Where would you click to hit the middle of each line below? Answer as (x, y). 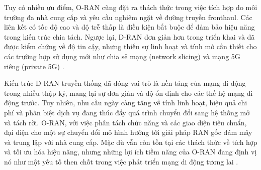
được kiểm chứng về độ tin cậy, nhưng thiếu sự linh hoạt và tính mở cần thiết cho (130, 46)
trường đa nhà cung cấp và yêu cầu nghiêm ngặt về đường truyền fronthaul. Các (128, 17)
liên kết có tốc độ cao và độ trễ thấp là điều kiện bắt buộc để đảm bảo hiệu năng (129, 27)
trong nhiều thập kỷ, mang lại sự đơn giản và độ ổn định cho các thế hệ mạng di (128, 93)
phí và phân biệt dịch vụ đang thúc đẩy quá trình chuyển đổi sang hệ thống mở (127, 112)
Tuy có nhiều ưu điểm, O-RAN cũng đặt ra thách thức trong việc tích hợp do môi (131, 7)
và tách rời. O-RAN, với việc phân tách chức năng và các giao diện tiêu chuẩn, (125, 122)
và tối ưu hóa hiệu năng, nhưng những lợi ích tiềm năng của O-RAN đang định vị (130, 152)
